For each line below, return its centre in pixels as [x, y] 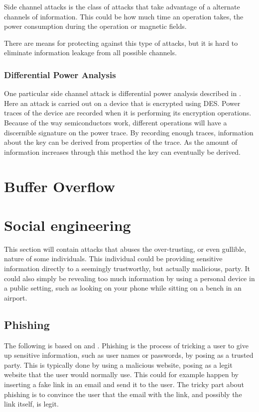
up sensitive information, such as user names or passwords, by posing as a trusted [129, 355]
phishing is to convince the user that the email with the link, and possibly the [123, 394]
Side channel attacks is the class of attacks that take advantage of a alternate [122, 6]
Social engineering [67, 225]
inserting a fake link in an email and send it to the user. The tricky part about [124, 384]
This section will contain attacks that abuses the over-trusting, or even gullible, [125, 249]
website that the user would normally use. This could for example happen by [121, 374]
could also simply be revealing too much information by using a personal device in [129, 278]
